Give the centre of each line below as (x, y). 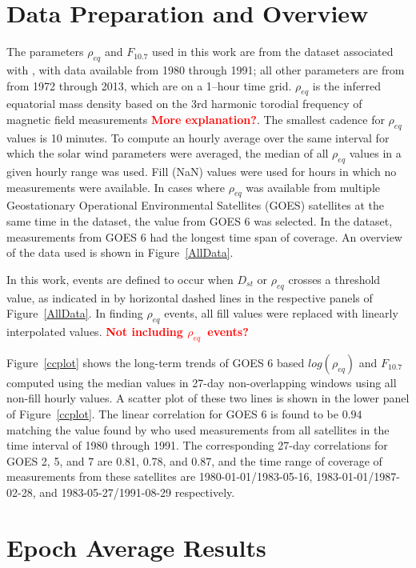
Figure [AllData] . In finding (75, 313)
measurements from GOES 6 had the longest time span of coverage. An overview (204, 236)
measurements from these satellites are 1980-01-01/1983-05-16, (160, 476)
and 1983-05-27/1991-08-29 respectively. (137, 492)
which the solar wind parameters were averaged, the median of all (168, 153)
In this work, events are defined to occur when (120, 279)
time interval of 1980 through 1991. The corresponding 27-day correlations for (197, 445)
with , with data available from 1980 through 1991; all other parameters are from (206, 69)
